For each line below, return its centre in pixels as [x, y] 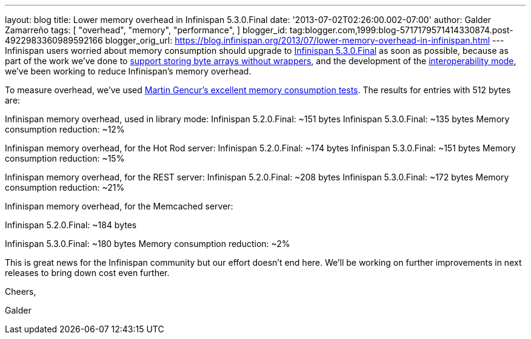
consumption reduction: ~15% [65, 158]
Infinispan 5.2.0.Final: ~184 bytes [71, 225]
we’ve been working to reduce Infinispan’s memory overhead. [128, 71]
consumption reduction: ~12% [65, 129]
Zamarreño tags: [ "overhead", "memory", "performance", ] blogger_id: [146, 30]
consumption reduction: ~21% [65, 187]
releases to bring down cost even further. [87, 273]
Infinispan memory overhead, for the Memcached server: [119, 206]
